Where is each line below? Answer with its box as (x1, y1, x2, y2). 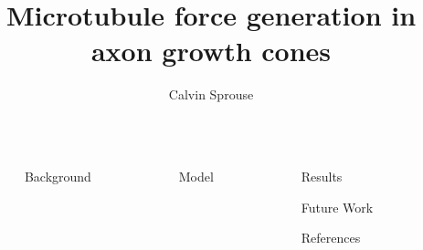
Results (301, 166, 343, 185)
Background (24, 166, 91, 185)
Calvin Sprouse (168, 85, 254, 104)
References (301, 228, 361, 247)
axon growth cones (90, 32, 332, 69)
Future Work (301, 197, 374, 216)
